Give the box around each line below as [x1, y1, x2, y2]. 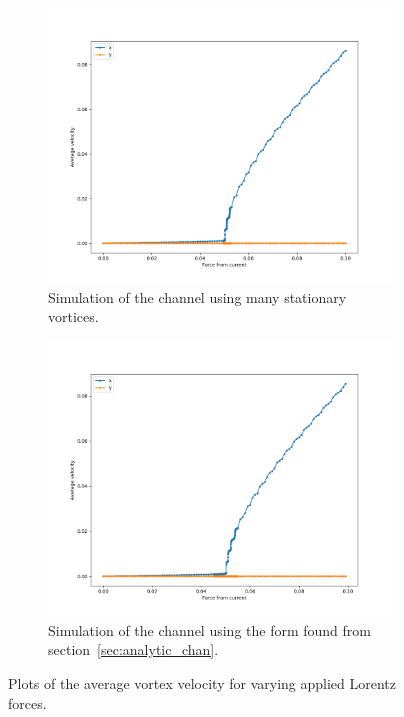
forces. [8, 692, 47, 713]
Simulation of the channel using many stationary [48, 286, 347, 307]
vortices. [48, 306, 99, 327]
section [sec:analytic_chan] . [48, 639, 219, 660]
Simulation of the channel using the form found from [48, 619, 371, 640]
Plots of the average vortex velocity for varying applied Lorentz [8, 672, 396, 693]
